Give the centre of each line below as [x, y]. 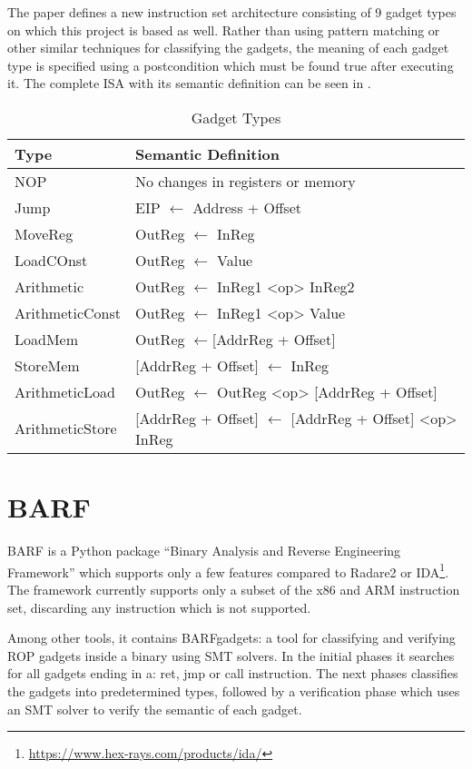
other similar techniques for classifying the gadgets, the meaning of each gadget [228, 48]
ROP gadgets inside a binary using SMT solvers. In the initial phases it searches [231, 655]
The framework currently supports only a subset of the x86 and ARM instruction [234, 589]
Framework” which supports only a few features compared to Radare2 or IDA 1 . [228, 570]
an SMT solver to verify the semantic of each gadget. [155, 709]
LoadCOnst [51, 260]
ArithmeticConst [68, 312]
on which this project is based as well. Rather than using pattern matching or [224, 30]
